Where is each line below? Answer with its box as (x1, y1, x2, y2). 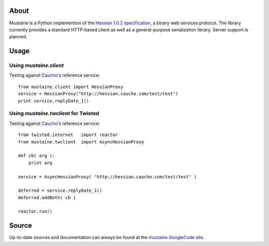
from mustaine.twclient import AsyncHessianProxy (18, 139, 144, 144)
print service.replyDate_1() (18, 98, 89, 104)
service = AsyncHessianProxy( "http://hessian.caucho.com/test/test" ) (18, 174, 197, 179)
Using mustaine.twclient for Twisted (9, 110, 100, 117)
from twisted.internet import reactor (18, 132, 118, 138)
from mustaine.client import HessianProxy (18, 84, 124, 90)
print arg (28, 160, 52, 165)
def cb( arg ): (18, 153, 55, 159)
